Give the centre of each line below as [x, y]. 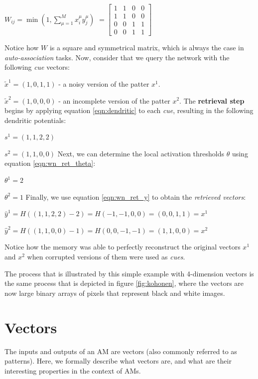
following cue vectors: [37, 67]
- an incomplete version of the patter [114, 100]
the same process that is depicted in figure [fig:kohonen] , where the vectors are [124, 283]
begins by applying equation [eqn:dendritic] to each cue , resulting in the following [129, 110]
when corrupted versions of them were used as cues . [106, 257]
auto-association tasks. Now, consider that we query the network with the [117, 57]
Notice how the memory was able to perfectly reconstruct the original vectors [123, 247]
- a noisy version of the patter [104, 83]
